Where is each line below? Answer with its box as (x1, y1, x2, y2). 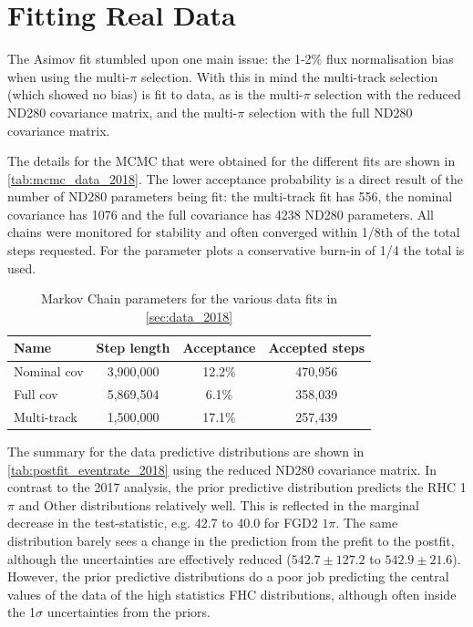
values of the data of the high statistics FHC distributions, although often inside (7, 584, 457, 603)
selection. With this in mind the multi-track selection (140, 67, 438, 86)
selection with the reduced (314, 85, 461, 104)
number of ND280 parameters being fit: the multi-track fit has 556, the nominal (7, 187, 453, 206)
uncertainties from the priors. (46, 602, 211, 622)
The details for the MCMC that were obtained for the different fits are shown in (7, 151, 456, 170)
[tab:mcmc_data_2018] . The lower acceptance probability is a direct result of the (7, 169, 464, 188)
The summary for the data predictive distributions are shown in (7, 442, 365, 461)
